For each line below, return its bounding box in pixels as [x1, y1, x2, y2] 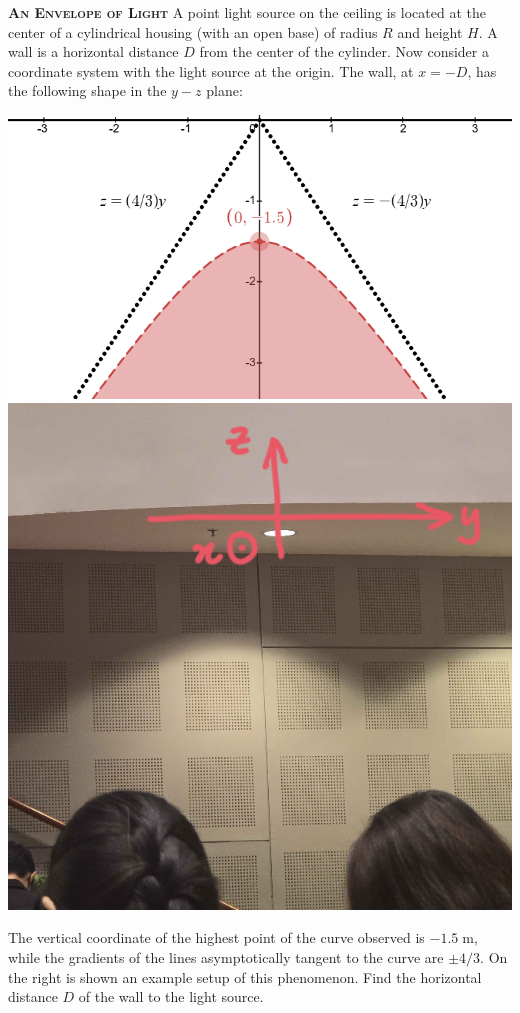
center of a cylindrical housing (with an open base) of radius [8, 21, 378, 42]
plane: [206, 80, 243, 101]
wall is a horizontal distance [8, 41, 179, 62]
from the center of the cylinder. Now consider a [199, 41, 489, 62]
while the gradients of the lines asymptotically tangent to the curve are [8, 946, 444, 967]
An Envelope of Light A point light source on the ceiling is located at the [8, 2, 486, 22]
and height [397, 21, 463, 42]
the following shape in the [8, 80, 167, 101]
